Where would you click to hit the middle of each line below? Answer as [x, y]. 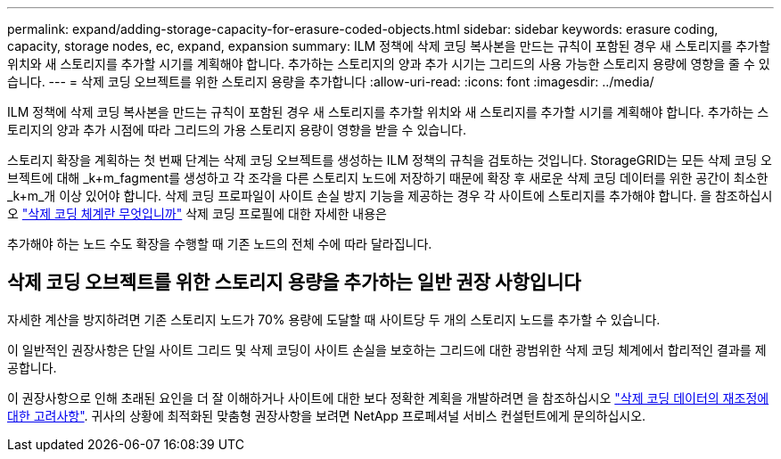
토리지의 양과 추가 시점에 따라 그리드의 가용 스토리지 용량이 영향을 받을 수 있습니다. [237, 130]
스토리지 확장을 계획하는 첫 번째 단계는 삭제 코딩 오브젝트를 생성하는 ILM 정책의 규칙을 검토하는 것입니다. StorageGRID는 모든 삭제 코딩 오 [390, 160]
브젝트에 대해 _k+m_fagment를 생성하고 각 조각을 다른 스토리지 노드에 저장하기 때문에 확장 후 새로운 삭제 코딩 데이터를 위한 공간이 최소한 [388, 178]
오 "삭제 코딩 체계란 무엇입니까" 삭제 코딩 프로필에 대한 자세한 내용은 [197, 213]
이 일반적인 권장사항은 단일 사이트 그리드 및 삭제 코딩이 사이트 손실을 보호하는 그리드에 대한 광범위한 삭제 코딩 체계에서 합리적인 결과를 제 [387, 349]
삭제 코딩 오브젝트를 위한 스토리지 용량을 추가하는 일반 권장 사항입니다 [294, 283]
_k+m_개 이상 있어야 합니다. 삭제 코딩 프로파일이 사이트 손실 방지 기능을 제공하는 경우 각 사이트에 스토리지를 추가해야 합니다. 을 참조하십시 [390, 196]
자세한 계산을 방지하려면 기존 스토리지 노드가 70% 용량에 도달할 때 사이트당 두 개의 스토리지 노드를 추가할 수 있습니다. [334, 319]
